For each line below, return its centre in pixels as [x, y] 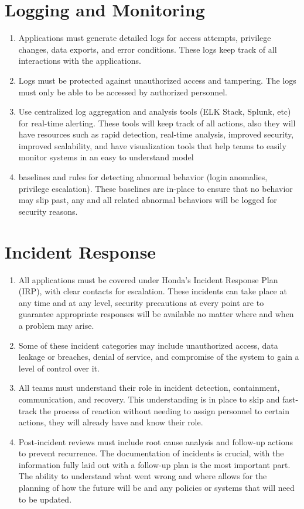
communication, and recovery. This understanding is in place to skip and [149, 399]
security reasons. [48, 211]
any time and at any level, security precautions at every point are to [141, 302]
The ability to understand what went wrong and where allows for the [143, 476]
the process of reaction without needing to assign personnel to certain [164, 410]
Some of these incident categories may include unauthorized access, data [148, 345]
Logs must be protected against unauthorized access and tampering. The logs [157, 80]
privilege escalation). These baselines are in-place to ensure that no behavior [156, 188]
